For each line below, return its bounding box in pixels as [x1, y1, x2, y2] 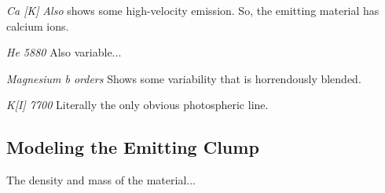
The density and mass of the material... [6, 172, 196, 188]
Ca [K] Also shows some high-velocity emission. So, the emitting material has [6, 2, 379, 18]
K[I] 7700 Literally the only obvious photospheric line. [6, 96, 269, 113]
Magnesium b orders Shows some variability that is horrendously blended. [6, 70, 361, 86]
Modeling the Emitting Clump [6, 135, 259, 159]
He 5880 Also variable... [6, 44, 122, 60]
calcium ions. [6, 17, 69, 34]
